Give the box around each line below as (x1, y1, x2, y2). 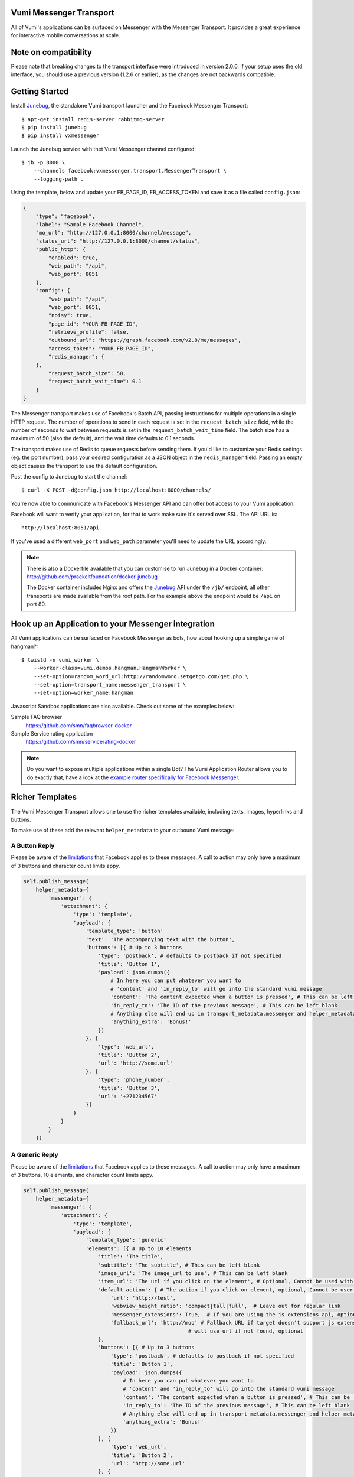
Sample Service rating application (11, 730, 93, 737)
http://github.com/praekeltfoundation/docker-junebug (27, 573, 158, 580)
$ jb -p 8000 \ (21, 160, 65, 166)
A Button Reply (11, 842, 55, 850)
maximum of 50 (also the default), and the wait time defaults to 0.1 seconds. (11, 435, 195, 442)
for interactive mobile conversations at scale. (11, 31, 120, 38)
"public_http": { (35, 246, 86, 253)
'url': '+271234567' (97, 1093, 158, 1099)
